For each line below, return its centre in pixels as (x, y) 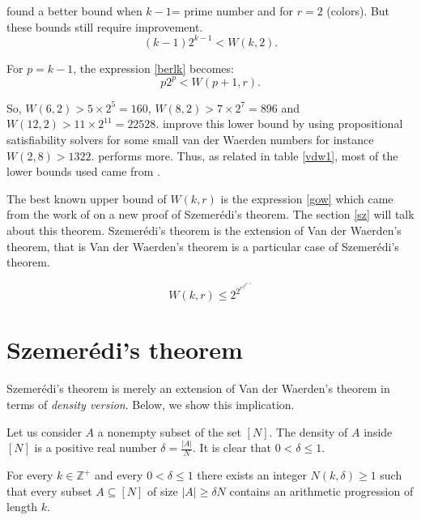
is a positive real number (96, 448)
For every (30, 475)
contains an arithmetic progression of (321, 490)
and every (119, 475)
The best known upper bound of (87, 198)
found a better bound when (74, 11)
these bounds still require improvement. (105, 26)
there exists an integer (252, 475)
